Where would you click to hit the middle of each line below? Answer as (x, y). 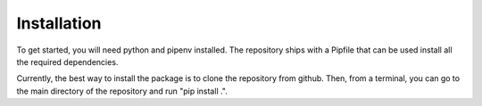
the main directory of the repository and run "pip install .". (122, 91)
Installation (59, 23)
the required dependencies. (67, 61)
